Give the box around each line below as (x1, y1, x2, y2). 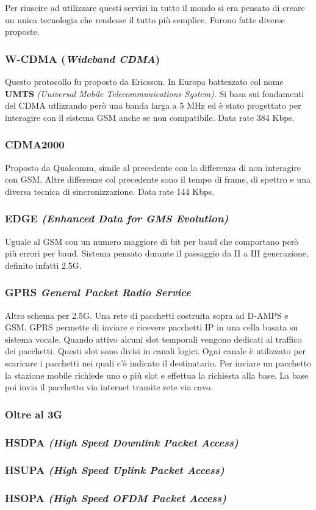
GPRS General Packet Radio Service (5, 285, 191, 300)
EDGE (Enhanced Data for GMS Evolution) (5, 211, 229, 226)
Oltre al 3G (5, 406, 63, 421)
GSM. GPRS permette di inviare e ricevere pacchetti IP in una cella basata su (5, 321, 298, 333)
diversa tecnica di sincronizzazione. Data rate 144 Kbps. (5, 184, 215, 197)
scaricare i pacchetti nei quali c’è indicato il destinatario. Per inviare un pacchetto (5, 356, 312, 369)
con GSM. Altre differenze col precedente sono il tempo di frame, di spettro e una (5, 173, 311, 186)
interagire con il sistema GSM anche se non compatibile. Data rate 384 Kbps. (5, 111, 295, 123)
